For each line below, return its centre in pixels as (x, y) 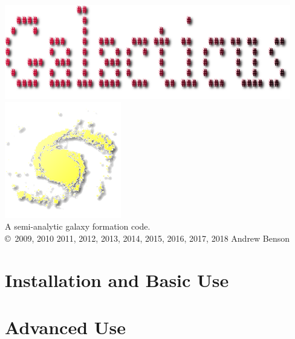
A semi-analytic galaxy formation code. (78, 226)
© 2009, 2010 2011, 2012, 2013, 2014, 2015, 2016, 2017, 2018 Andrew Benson (147, 238)
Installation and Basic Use (117, 279)
